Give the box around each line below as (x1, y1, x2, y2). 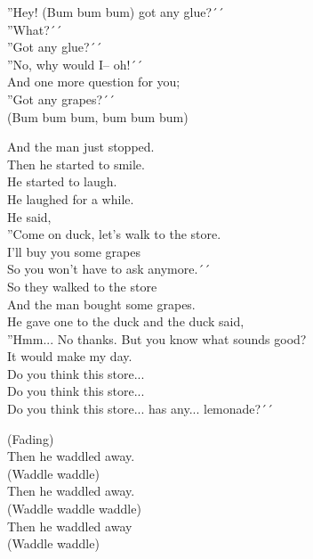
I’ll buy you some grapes (7, 242, 140, 260)
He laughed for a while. (7, 189, 134, 208)
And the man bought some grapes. (7, 294, 196, 313)
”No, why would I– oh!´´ (7, 54, 143, 73)
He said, (7, 207, 52, 226)
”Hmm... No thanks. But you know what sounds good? (7, 329, 307, 348)
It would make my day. (7, 347, 132, 366)
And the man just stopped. (7, 137, 155, 156)
